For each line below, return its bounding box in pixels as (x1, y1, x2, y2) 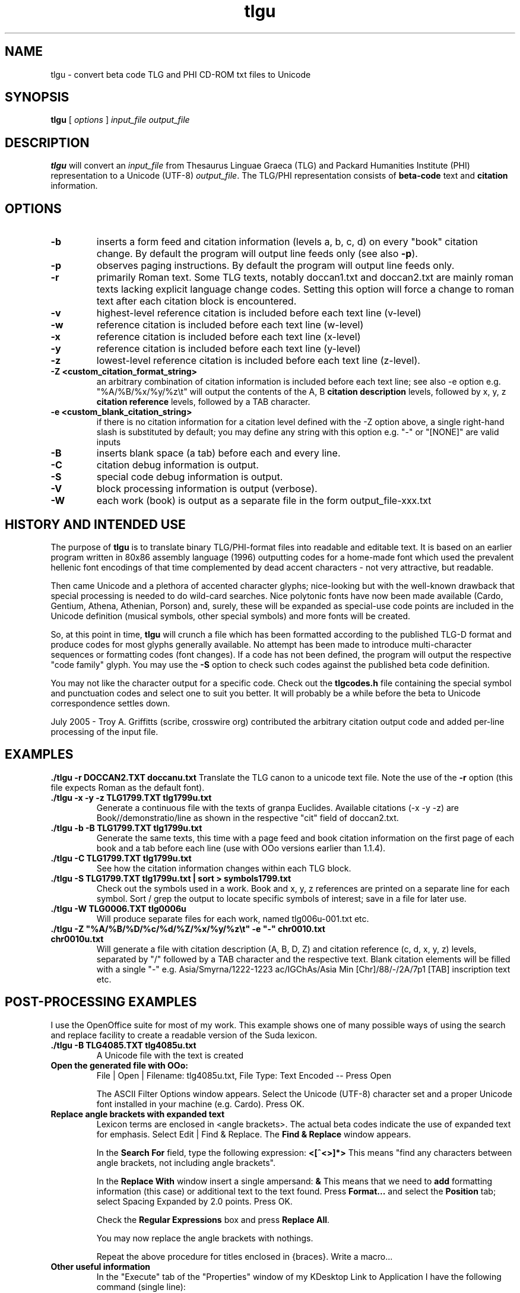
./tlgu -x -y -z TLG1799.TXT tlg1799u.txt (50, 792, 212, 803)
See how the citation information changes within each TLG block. (96, 863, 351, 873)
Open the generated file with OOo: (50, 1060, 188, 1070)
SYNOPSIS (5, 90, 69, 105)
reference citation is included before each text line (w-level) (96, 319, 364, 331)
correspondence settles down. (50, 698, 170, 708)
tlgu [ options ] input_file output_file (50, 115, 190, 125)
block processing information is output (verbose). (96, 483, 318, 495)
